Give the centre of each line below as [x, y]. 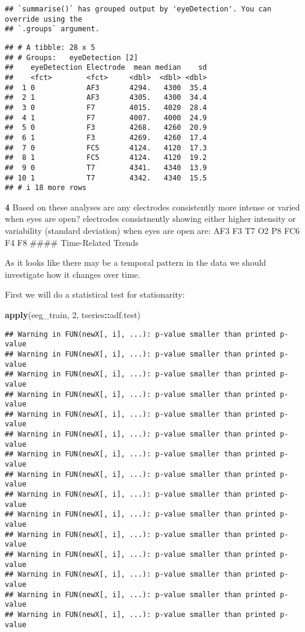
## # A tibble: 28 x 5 [50, 47]
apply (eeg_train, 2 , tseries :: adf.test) [73, 314]
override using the [44, 19]
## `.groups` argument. [52, 29]
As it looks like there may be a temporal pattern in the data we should [136, 262]
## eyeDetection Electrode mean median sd [106, 68]
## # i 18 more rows [46, 188]
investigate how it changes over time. [73, 274]
